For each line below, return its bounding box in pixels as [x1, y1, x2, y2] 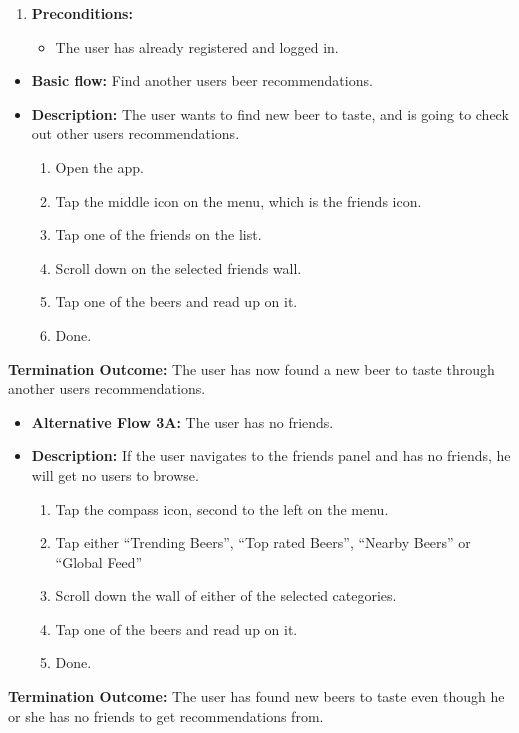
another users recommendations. [8, 378, 206, 399]
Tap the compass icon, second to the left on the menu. [55, 498, 389, 519]
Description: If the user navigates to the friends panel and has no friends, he [31, 445, 511, 466]
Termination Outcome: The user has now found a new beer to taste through [8, 358, 495, 379]
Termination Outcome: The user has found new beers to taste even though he [8, 686, 505, 707]
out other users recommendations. [31, 123, 240, 144]
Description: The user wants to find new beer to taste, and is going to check [31, 103, 509, 124]
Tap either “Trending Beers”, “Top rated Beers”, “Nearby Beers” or [55, 532, 471, 553]
